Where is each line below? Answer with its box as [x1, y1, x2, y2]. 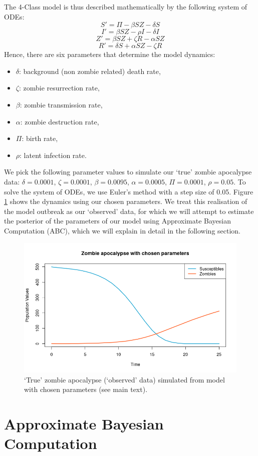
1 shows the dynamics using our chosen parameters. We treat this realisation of [4, 196, 247, 206]
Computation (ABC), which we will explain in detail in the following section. [4, 225, 241, 235]
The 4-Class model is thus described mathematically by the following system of [4, 1, 247, 11]
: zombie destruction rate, [20, 116, 99, 126]
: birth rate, [22, 133, 58, 143]
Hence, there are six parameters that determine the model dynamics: [4, 49, 215, 59]
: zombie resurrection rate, [19, 82, 100, 93]
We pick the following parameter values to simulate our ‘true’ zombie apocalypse [4, 166, 252, 177]
